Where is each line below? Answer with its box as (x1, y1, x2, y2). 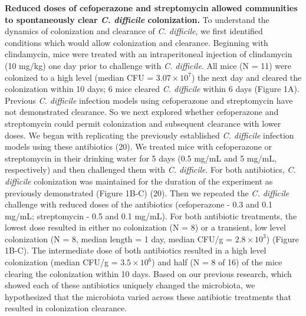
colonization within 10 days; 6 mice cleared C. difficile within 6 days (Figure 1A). (5, 83, 300, 95)
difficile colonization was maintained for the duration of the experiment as (5, 175, 273, 187)
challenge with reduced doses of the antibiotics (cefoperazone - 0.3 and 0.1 (5, 198, 273, 210)
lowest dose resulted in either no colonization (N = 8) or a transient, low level (5, 221, 286, 233)
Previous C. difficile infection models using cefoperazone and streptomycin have (5, 94, 293, 106)
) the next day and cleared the (192, 71, 302, 83)
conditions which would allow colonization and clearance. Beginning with (5, 36, 268, 48)
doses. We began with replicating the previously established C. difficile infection (5, 129, 294, 141)
